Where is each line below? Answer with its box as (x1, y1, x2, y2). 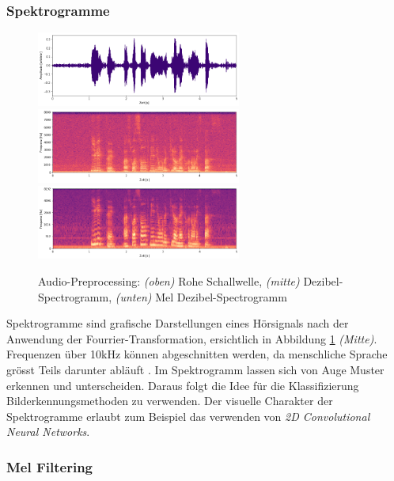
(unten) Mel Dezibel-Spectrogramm (115, 288, 287, 305)
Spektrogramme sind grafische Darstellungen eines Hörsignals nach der (6, 315, 349, 331)
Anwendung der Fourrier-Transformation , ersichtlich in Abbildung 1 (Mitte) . (6, 330, 377, 347)
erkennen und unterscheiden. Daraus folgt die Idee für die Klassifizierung (6, 377, 359, 393)
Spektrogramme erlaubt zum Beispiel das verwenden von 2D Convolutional (6, 407, 370, 424)
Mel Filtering (6, 456, 93, 476)
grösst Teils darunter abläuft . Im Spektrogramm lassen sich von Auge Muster (6, 362, 385, 378)
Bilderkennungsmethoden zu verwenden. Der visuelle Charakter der (6, 392, 333, 409)
